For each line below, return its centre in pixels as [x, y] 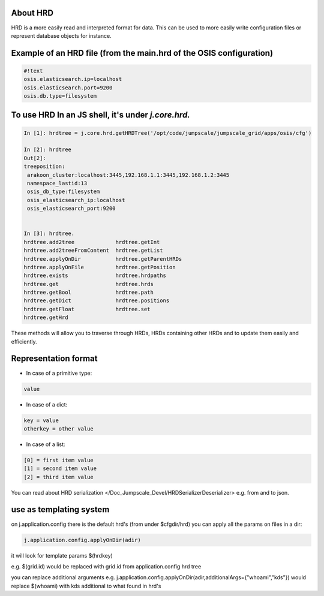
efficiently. [24, 341]
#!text [33, 71]
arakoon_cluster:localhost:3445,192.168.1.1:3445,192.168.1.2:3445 [128, 175]
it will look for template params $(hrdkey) [62, 555]
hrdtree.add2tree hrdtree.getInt [92, 242]
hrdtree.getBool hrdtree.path [89, 293]
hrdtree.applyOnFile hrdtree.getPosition [100, 267]
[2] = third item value [59, 477]
